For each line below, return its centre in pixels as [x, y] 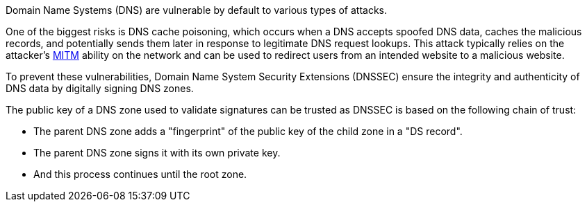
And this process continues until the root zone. [140, 174]
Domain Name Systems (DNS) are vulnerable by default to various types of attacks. [197, 10]
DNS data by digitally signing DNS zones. [100, 88]
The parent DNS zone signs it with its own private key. [157, 153]
